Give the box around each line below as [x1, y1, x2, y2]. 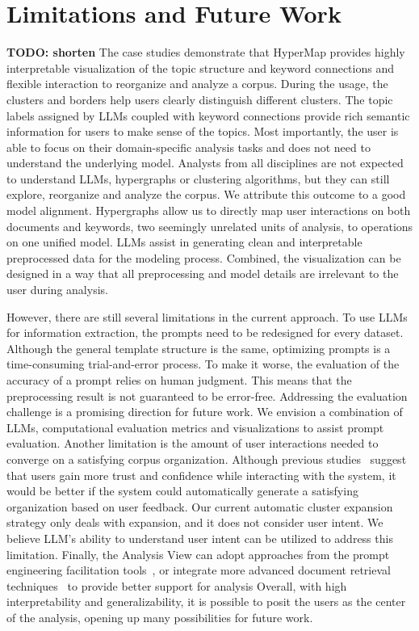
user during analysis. [6, 281, 108, 298]
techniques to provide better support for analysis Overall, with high [6, 577, 347, 594]
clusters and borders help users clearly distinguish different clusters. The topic [6, 90, 393, 107]
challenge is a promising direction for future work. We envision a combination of [6, 403, 403, 420]
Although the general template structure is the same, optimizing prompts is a [6, 339, 391, 356]
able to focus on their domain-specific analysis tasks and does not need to [6, 138, 371, 155]
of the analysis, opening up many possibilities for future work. [6, 608, 313, 625]
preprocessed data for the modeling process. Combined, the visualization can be [6, 249, 401, 266]
